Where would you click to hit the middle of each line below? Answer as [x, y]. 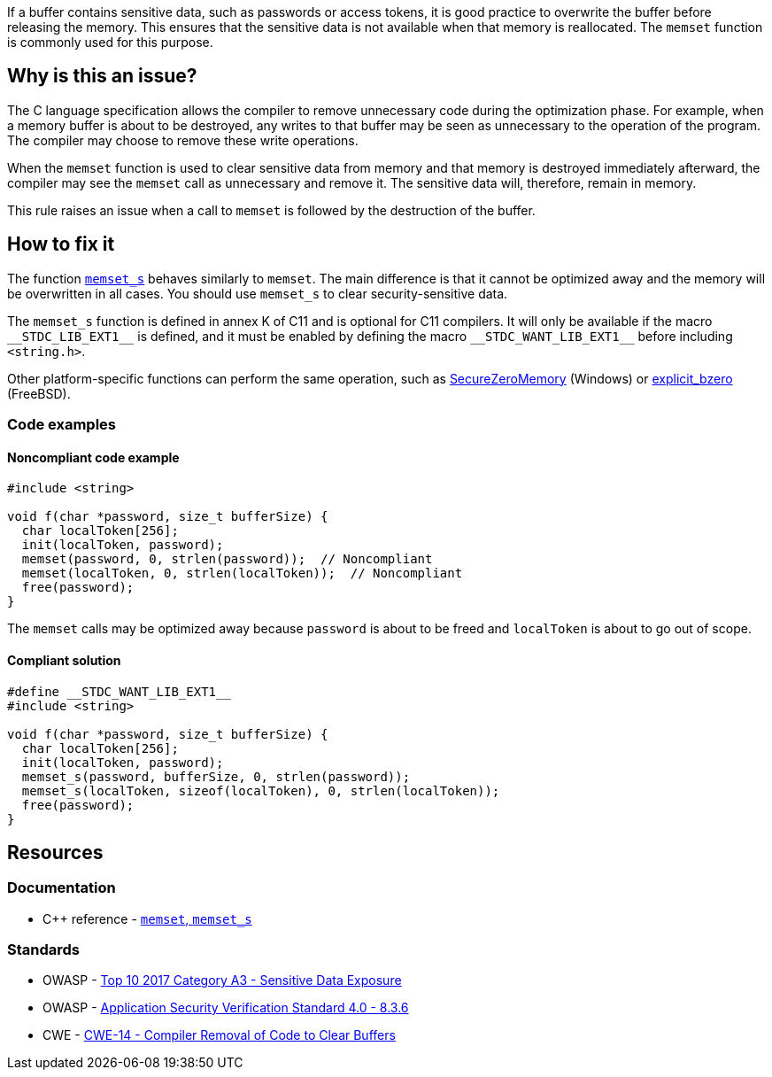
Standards [44, 950]
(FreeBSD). [39, 393]
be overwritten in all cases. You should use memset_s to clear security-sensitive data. [258, 293]
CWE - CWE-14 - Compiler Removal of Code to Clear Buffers [219, 1035]
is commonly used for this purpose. [110, 42]
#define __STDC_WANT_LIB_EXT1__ [119, 691]
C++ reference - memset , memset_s [147, 918]
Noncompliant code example [93, 457]
